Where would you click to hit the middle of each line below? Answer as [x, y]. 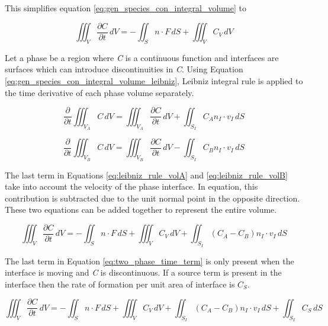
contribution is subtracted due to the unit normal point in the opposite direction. [152, 198]
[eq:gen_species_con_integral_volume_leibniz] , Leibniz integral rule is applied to [154, 81]
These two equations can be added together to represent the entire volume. [141, 210]
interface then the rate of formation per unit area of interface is [120, 284]
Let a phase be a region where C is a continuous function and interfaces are [142, 57]
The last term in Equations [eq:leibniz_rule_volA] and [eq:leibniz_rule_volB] [146, 175]
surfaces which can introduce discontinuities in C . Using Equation [124, 69]
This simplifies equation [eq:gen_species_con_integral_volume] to [126, 8]
